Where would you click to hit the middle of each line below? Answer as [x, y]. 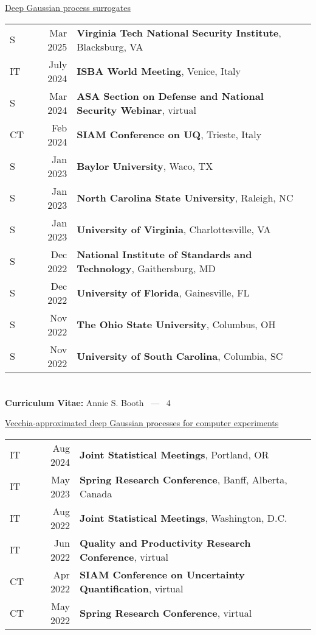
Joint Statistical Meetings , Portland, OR [174, 455]
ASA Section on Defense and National [170, 96]
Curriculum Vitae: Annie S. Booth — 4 [88, 402]
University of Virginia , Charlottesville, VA [174, 230]
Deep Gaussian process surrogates [68, 7]
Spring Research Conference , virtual [166, 613]
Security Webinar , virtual [136, 110]
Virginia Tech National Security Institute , [179, 32]
